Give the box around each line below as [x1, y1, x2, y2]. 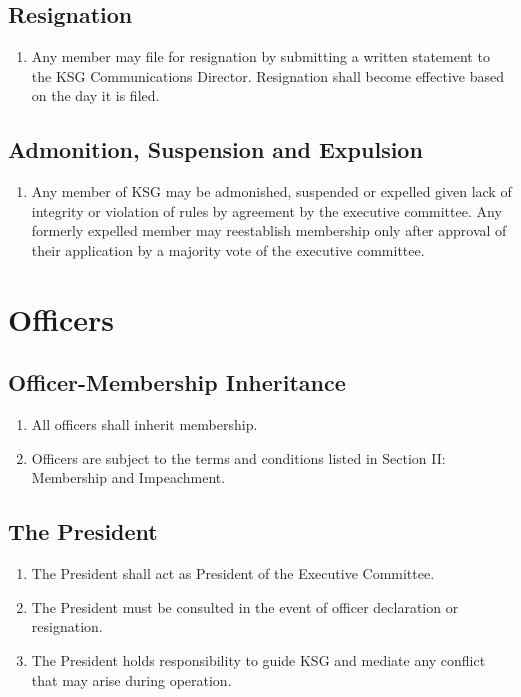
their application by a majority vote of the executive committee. [31, 239, 425, 260]
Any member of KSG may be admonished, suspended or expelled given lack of [31, 181, 512, 202]
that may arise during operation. [31, 669, 232, 690]
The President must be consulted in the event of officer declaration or [31, 596, 459, 617]
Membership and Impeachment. [31, 467, 226, 488]
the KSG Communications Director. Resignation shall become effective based [31, 65, 504, 86]
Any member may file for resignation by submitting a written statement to [31, 46, 490, 67]
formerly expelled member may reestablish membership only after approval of [31, 220, 507, 241]
